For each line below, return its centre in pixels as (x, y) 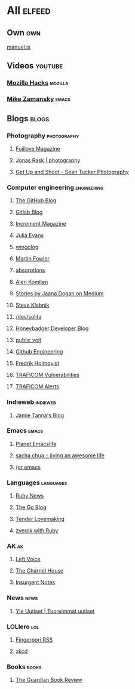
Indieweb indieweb (31, 402)
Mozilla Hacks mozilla (38, 83)
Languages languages (37, 483)
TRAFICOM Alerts (37, 387)
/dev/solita (28, 317)
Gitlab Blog (29, 212)
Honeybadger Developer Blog (52, 328)
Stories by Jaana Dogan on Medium (59, 293)
